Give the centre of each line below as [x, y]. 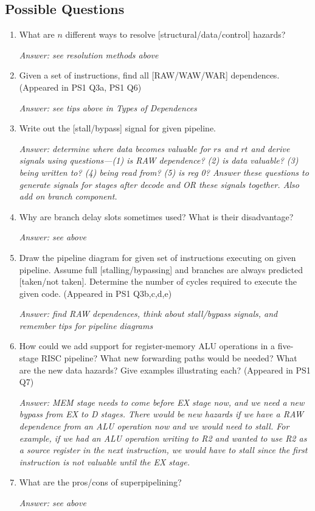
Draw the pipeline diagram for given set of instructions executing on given [157, 257]
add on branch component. [68, 196]
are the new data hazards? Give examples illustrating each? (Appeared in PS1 [165, 370]
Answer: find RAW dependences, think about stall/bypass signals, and [148, 314]
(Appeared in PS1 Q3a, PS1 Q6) [80, 87]
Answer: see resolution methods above [89, 54]
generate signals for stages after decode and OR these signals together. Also [159, 184]
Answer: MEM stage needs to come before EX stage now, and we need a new [162, 402]
